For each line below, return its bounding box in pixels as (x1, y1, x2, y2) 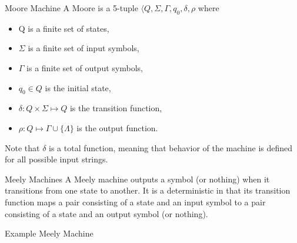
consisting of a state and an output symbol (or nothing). (5, 207, 208, 219)
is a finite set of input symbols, (28, 42, 139, 54)
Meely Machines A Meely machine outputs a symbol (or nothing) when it (5, 172, 270, 185)
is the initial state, (45, 81, 111, 94)
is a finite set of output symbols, (26, 61, 143, 74)
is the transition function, (69, 102, 162, 114)
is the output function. (76, 121, 158, 134)
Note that (5, 141, 40, 154)
